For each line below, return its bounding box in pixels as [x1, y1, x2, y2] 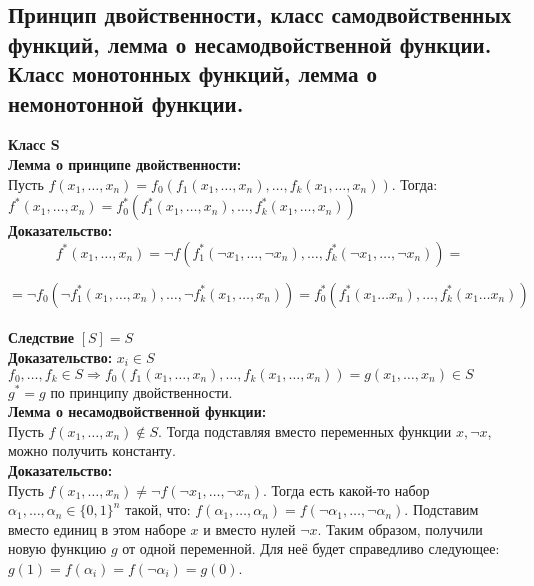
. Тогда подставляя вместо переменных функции [158, 420, 452, 441]
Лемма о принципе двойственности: [8, 153, 242, 174]
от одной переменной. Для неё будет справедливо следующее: [122, 538, 500, 559]
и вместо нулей [203, 518, 296, 539]
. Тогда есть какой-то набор [263, 479, 430, 500]
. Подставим [404, 499, 479, 520]
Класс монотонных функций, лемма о [8, 58, 378, 89]
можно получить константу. [8, 440, 176, 461]
